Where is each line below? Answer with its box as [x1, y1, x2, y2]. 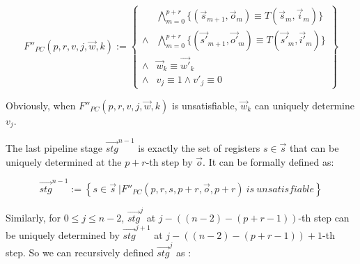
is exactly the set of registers [138, 140, 260, 155]
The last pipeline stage [6, 140, 102, 155]
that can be [290, 140, 339, 155]
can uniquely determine [254, 98, 354, 112]
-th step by [146, 154, 193, 169]
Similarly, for [6, 210, 61, 224]
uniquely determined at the [6, 154, 122, 169]
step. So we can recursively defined [6, 245, 154, 260]
